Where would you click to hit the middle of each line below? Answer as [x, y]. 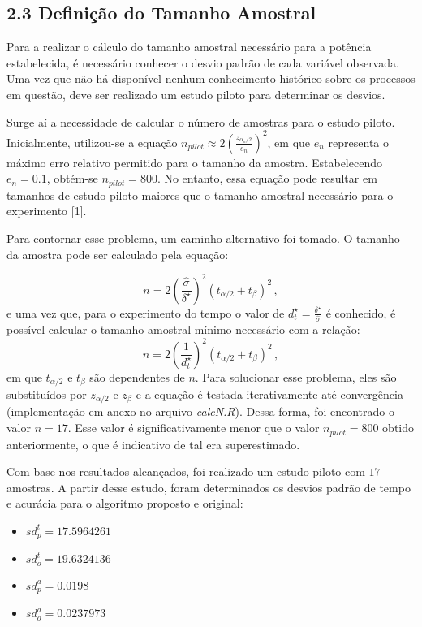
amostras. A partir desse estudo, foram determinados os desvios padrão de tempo [209, 487]
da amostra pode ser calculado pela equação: [118, 254]
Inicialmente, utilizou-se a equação [92, 142]
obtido [398, 428]
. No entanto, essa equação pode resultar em [267, 178]
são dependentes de [137, 376]
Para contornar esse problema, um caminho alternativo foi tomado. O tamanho [203, 238]
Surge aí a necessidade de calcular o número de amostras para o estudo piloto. [201, 121]
